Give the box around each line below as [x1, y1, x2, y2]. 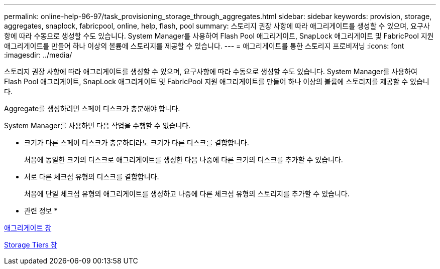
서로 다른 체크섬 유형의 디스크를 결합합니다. [24, 172, 159, 181]
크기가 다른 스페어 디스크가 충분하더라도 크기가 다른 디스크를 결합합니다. [24, 138, 249, 147]
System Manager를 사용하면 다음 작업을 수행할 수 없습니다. [4, 121, 191, 130]
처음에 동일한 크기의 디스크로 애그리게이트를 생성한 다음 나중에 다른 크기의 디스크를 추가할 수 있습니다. [24, 155, 343, 164]
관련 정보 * [24, 206, 58, 215]
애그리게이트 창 [4, 223, 52, 232]
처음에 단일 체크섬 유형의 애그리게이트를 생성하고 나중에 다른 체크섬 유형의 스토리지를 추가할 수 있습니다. [24, 189, 350, 198]
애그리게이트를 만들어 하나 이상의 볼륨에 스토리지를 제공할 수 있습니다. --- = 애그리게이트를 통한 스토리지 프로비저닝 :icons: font [4, 42, 404, 50]
